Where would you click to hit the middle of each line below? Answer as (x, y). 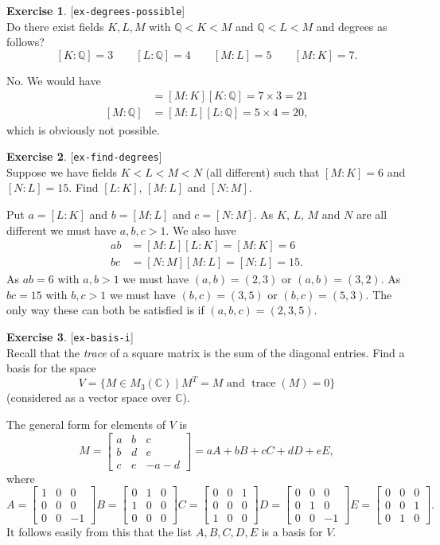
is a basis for (292, 532)
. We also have (201, 230)
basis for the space (51, 368)
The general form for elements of (86, 424)
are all (372, 214)
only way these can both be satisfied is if (105, 310)
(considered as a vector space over (89, 397)
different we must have (62, 230)
